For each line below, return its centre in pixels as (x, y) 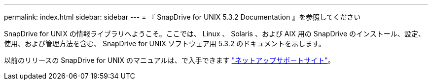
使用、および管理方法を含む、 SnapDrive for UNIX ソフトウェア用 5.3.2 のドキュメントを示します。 (165, 43)
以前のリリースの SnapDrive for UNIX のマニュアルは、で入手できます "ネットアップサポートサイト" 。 (169, 60)
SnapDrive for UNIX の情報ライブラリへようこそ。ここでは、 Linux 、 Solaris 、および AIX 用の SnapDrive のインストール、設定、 (215, 34)
